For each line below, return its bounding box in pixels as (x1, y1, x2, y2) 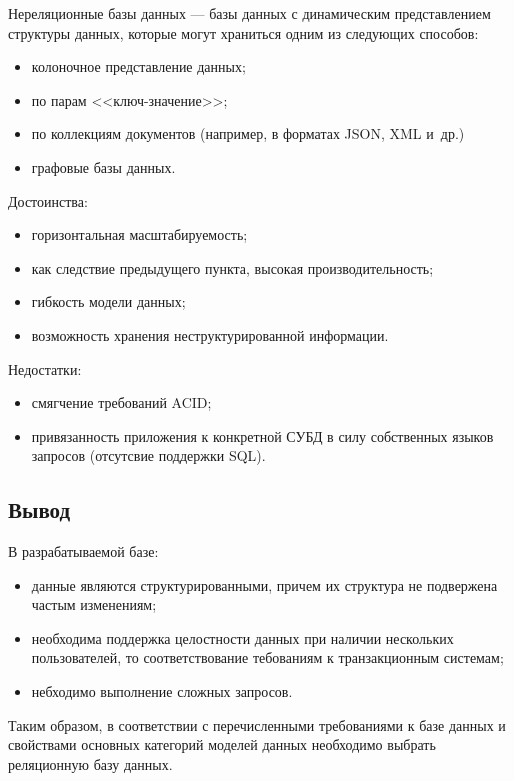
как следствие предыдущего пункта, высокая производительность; (31, 257, 434, 278)
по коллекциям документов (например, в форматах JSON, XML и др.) (31, 123, 465, 144)
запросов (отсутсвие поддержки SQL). (31, 445, 266, 466)
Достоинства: (8, 190, 88, 211)
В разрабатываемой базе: (8, 541, 159, 562)
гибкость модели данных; (31, 291, 186, 312)
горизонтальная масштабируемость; (31, 224, 248, 245)
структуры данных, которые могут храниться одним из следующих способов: (8, 22, 479, 43)
